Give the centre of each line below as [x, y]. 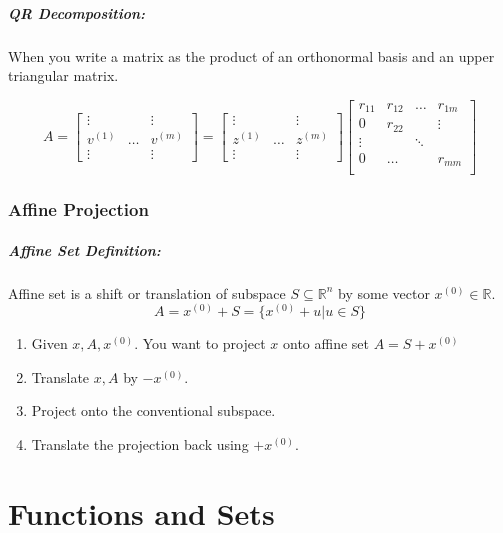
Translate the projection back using [140, 444]
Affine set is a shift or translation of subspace [147, 292]
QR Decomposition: [77, 12]
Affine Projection [78, 209]
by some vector [384, 292]
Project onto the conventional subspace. [153, 410]
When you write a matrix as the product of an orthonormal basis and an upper [251, 55]
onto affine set [325, 343]
